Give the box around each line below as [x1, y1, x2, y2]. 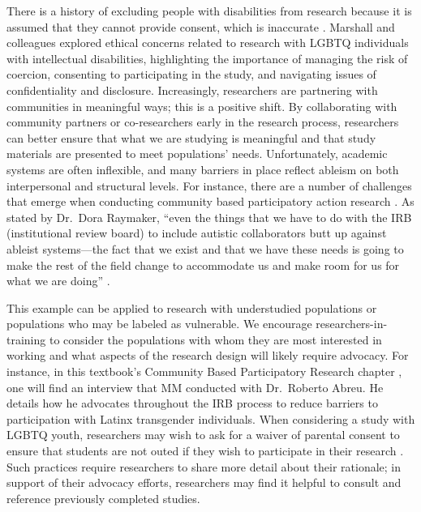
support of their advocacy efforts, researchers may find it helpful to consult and [6, 474, 402, 491]
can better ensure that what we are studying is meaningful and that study [6, 129, 376, 146]
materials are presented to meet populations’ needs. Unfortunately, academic [6, 145, 388, 162]
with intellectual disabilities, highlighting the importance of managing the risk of [6, 49, 408, 66]
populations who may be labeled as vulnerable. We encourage [6, 315, 312, 332]
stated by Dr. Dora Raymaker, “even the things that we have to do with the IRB [6, 208, 412, 225]
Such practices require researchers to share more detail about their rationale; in [6, 458, 402, 475]
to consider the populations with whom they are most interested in [49, 331, 382, 348]
